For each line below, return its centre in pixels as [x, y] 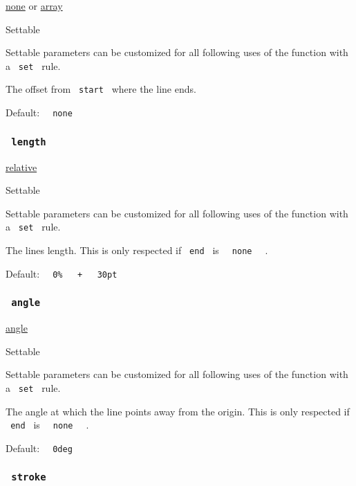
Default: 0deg [39, 448]
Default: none [39, 112]
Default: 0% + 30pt [62, 273]
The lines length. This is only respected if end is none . [137, 250]
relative [21, 166]
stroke [29, 477]
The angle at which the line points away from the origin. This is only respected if [178, 411]
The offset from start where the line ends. [101, 89]
